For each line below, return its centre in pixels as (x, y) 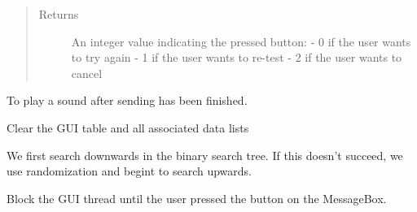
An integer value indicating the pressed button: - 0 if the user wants (241, 41)
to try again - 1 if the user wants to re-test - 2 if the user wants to (237, 57)
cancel (87, 73)
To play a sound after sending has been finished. (127, 100)
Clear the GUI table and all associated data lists (128, 127)
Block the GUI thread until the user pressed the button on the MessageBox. (197, 198)
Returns (59, 14)
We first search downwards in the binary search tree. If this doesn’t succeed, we (205, 155)
